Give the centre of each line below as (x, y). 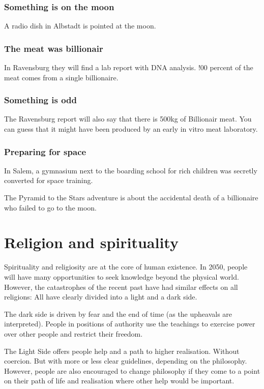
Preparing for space (45, 151)
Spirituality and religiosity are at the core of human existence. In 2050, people (126, 267)
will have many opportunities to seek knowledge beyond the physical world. (122, 276)
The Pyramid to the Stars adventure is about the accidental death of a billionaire (131, 198)
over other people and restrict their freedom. (74, 333)
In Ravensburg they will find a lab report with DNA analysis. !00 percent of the (129, 67)
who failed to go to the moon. (50, 207)
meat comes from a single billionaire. (61, 77)
